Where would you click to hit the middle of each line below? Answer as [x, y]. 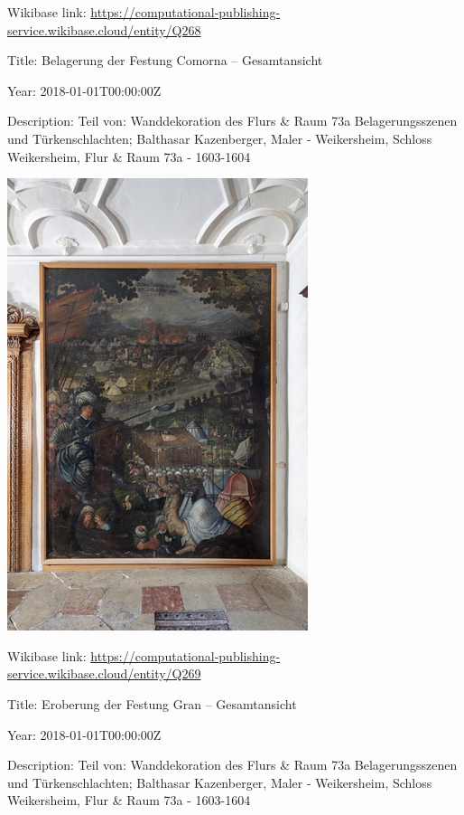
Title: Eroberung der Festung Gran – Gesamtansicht [152, 703]
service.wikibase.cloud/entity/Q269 [104, 673]
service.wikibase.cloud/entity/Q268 [104, 29]
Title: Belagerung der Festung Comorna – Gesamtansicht [165, 60]
